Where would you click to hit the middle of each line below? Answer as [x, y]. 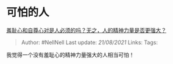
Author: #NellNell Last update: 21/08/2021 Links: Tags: [90, 42]
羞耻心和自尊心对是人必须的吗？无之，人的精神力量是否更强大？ [86, 30]
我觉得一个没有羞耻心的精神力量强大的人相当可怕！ [70, 54]
